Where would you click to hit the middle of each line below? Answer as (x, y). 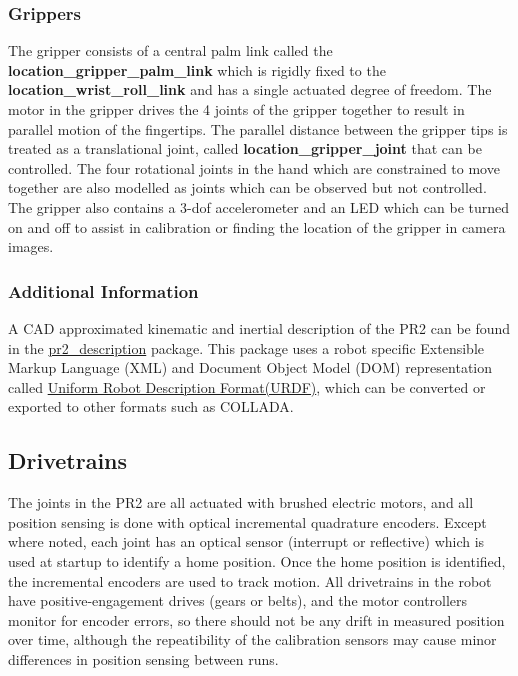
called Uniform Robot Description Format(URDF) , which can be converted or (247, 386)
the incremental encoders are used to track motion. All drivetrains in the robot (250, 580)
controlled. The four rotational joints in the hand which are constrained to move (254, 167)
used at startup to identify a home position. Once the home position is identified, (257, 560)
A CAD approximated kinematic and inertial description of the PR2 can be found (259, 327)
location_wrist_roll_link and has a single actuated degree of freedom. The (250, 89)
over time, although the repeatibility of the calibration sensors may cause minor (252, 639)
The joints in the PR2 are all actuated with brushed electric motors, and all (241, 502)
